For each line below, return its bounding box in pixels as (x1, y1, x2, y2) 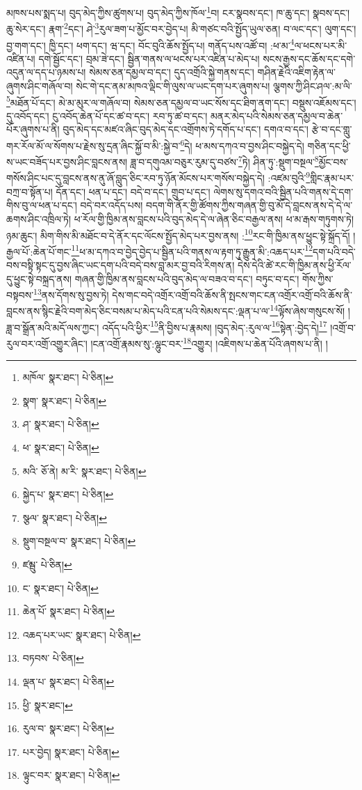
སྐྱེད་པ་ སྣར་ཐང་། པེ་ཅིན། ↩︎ (22, 487, 114, 502)
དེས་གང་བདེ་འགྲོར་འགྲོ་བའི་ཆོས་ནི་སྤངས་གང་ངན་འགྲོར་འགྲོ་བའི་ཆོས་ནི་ (112, 287, 352, 302)
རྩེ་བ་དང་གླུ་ (311, 122, 352, 137)
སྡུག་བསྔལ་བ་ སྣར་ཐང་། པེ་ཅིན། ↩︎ (22, 534, 136, 548)
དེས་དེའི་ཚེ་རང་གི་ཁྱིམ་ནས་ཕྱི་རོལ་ (237, 258, 352, 272)
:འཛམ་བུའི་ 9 (268, 169, 311, 185)
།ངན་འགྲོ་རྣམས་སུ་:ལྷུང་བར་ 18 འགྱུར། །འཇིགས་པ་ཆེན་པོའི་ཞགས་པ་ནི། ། (90, 334, 328, 350)
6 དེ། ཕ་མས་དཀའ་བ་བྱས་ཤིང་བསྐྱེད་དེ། (180, 136, 304, 153)
